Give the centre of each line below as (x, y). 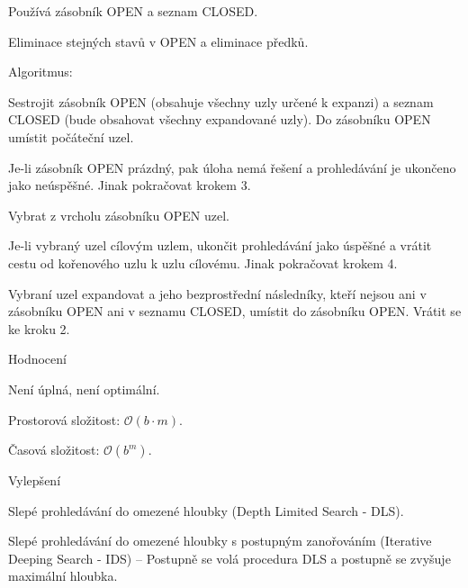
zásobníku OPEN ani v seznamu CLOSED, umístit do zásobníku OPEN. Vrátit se (235, 311)
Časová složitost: (54, 450)
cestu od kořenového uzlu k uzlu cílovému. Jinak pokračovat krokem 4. (203, 262)
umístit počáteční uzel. (71, 136)
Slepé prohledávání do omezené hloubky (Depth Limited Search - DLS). (206, 510)
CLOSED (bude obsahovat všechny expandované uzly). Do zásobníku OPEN (220, 119)
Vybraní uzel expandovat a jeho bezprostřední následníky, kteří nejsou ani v (217, 293)
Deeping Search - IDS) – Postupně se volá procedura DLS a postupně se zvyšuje (229, 558)
